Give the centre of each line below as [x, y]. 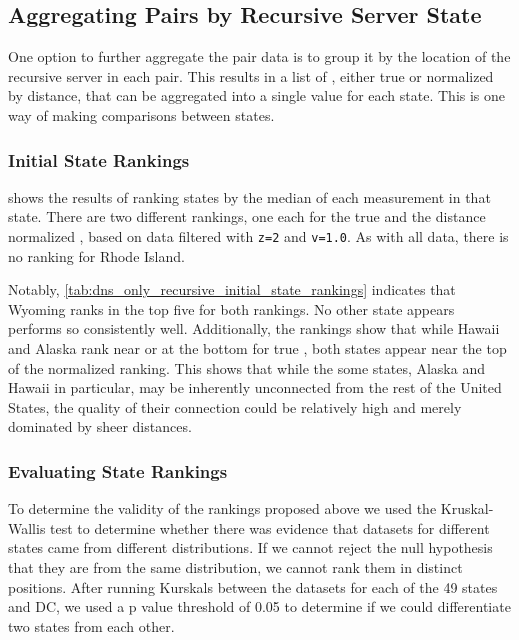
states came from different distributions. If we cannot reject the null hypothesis [250, 547]
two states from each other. [91, 625]
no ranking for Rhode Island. [96, 255]
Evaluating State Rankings [118, 470]
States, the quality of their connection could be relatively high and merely [235, 406]
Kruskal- [467, 508]
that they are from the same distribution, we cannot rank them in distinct [235, 566]
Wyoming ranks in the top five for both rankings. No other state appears [231, 308]
